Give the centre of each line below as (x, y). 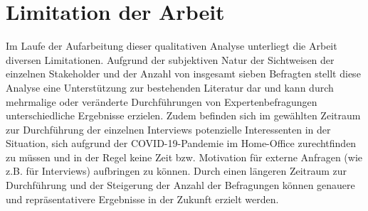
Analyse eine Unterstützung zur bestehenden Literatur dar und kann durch (170, 87)
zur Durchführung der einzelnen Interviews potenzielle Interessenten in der (168, 129)
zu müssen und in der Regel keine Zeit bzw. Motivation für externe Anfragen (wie (184, 157)
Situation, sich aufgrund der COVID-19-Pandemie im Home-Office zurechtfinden (181, 143)
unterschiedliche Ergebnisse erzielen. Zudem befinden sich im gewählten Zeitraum (183, 115)
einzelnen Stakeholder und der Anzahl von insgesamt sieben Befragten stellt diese (183, 74)
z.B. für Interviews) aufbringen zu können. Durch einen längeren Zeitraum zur (177, 171)
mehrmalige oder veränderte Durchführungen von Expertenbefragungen (162, 101)
